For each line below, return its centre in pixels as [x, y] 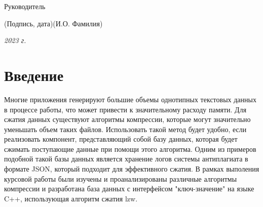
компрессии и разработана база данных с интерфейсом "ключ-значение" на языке [129, 189]
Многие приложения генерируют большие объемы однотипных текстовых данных [130, 99]
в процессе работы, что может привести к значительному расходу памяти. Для [125, 109]
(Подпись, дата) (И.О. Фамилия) [53, 23]
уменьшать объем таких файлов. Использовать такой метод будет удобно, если [125, 129]
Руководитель [25, 6]
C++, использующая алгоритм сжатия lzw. [71, 198]
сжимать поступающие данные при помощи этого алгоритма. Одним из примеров [130, 149]
